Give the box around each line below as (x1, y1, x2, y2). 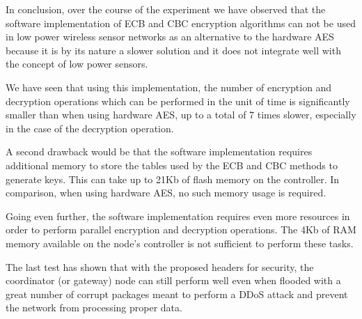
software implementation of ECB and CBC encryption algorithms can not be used (6, 15, 356, 30)
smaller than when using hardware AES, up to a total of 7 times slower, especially (6, 107, 356, 122)
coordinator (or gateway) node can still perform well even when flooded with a (6, 273, 341, 288)
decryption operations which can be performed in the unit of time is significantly (6, 93, 350, 108)
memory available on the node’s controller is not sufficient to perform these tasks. (6, 235, 354, 250)
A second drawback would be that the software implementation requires (6, 144, 313, 159)
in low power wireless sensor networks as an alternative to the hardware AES (6, 29, 334, 44)
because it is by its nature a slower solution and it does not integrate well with (6, 42, 341, 57)
